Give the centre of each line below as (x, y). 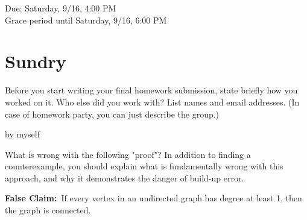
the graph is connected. (48, 210)
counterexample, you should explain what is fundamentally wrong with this (144, 166)
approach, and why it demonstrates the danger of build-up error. (125, 178)
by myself (23, 134)
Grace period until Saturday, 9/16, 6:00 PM (86, 20)
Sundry (36, 61)
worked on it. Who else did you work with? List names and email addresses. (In (152, 102)
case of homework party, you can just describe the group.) (112, 114)
